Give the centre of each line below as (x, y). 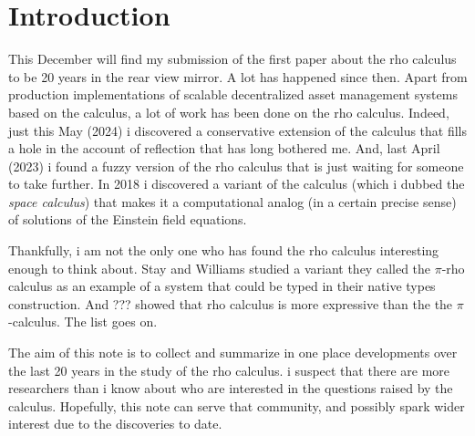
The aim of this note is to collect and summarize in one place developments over (233, 353)
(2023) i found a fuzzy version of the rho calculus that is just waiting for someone (236, 166)
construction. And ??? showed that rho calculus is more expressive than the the (231, 303)
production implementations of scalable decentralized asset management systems (233, 94)
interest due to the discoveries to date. (115, 424)
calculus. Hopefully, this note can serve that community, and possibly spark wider (237, 405)
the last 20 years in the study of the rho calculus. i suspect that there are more (229, 370)
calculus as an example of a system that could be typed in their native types (222, 286)
